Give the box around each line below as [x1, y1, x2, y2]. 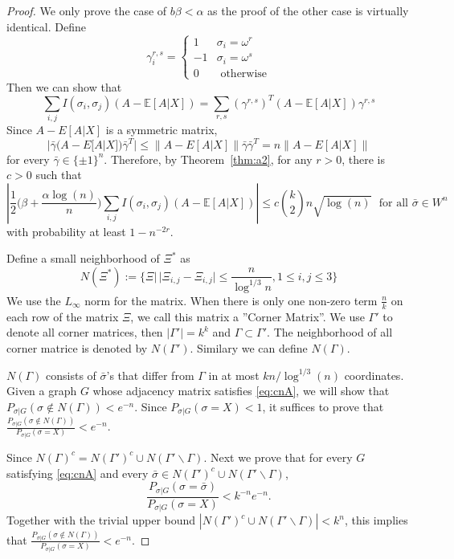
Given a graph [6, 382, 77, 399]
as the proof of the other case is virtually [207, 2, 409, 18]
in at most [208, 366, 260, 383]
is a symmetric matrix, [105, 121, 218, 138]
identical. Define [6, 18, 86, 35]
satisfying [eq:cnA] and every [6, 464, 149, 481]
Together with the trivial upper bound [6, 512, 196, 528]
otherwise [220, 67, 268, 80]
